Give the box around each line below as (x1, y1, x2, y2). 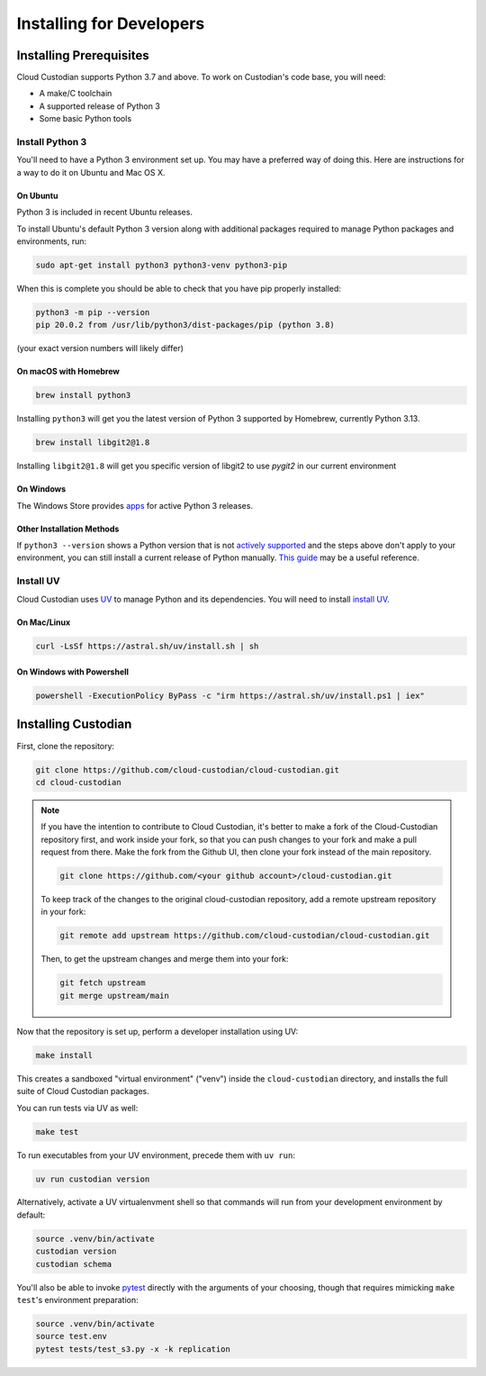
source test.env (35, 1331, 108, 1342)
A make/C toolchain (39, 88, 112, 99)
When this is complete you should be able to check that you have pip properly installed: (16, 283, 342, 294)
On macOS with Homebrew (16, 366, 121, 377)
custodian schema (35, 1259, 112, 1269)
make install (35, 1050, 94, 1060)
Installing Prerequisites (16, 48, 150, 63)
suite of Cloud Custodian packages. (16, 1086, 149, 1097)
